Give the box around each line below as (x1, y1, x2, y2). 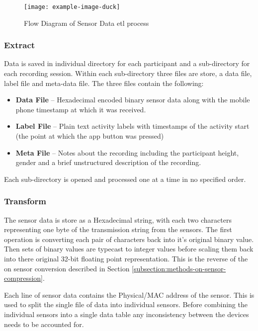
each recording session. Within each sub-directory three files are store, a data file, (4, 68, 252, 79)
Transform (4, 195, 46, 207)
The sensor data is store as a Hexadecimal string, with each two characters (4, 214, 232, 225)
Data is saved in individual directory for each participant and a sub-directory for (4, 58, 250, 69)
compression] (4, 273, 43, 283)
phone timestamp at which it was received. (15, 104, 146, 114)
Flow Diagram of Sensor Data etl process (24, 17, 149, 28)
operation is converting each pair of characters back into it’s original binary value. (4, 234, 254, 244)
